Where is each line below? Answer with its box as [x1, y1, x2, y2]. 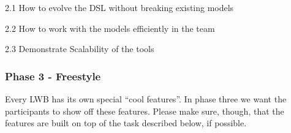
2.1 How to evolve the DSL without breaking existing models [5, 1, 234, 13]
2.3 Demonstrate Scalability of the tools [5, 42, 154, 55]
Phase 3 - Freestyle [5, 68, 101, 83]
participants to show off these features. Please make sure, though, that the [5, 104, 284, 117]
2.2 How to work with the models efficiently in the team [5, 21, 215, 34]
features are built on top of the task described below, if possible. [5, 116, 247, 129]
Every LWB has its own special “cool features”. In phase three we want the [5, 93, 287, 105]
